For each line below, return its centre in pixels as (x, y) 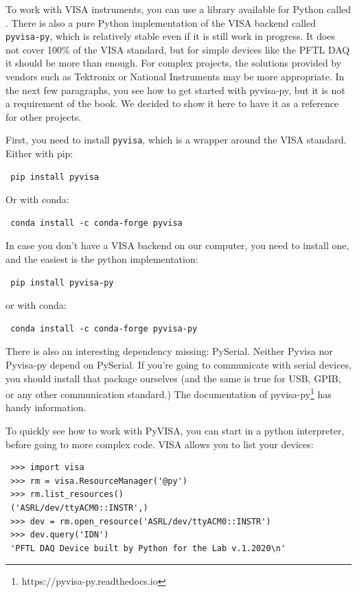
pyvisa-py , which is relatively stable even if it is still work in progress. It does (171, 36)
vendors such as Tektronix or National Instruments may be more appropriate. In (175, 77)
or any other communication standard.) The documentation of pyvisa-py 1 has (169, 393)
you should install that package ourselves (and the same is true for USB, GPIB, (173, 378)
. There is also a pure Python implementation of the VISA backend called (161, 22)
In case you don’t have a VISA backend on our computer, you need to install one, (177, 245)
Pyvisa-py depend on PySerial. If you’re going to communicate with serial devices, (178, 364)
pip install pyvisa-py (62, 282)
